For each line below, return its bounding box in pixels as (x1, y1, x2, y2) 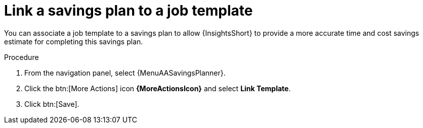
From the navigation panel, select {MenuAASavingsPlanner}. (24, 68, 226, 77)
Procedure (4, 52, 39, 61)
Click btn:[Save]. (24, 99, 79, 108)
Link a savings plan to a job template (4, 2, 253, 19)
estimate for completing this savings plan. (4, 37, 143, 46)
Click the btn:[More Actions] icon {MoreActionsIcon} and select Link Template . (24, 84, 291, 93)
